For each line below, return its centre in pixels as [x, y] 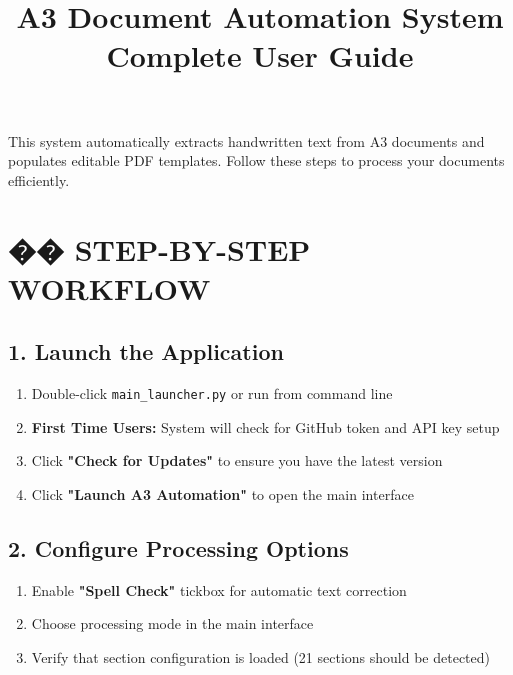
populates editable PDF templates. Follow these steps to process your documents [256, 160]
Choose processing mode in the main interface [172, 623]
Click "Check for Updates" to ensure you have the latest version [237, 460]
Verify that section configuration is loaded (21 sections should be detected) [260, 656]
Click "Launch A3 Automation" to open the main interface [222, 493]
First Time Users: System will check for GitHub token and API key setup [265, 426]
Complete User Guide [260, 55]
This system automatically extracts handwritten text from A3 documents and [246, 140]
